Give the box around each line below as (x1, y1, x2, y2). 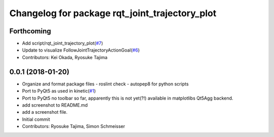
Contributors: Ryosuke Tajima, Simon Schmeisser (22, 123, 125, 129)
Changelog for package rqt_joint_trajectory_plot (9, 8, 217, 19)
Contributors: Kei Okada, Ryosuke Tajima (22, 54, 108, 60)
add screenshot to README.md (22, 102, 88, 108)
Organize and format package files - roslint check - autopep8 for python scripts (22, 81, 189, 87)
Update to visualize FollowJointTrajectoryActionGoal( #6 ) (22, 47, 140, 53)
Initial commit (22, 116, 50, 122)
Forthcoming (9, 27, 51, 35)
